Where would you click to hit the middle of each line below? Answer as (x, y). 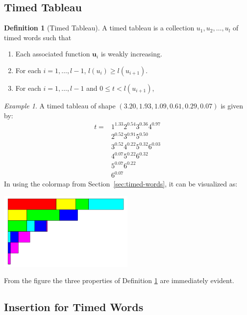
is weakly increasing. (131, 54)
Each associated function (53, 54)
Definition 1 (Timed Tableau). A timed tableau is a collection (99, 28)
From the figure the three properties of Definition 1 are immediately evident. (119, 280)
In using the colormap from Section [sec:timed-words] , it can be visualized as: (121, 184)
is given (232, 105)
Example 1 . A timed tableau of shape (60, 105)
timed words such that (38, 37)
